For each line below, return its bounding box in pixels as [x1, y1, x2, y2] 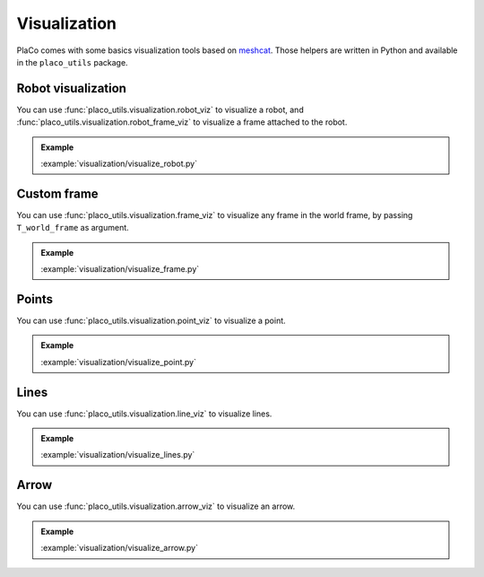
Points [16, 292, 54, 307]
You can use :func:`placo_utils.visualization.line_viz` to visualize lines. [16, 408, 272, 419]
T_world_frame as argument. [16, 223, 129, 233]
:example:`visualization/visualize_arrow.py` [40, 543, 199, 554]
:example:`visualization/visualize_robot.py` [40, 158, 197, 170]
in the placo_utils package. [16, 57, 129, 67]
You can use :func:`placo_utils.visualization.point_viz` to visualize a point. [16, 315, 286, 326]
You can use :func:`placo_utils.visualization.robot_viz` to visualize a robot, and [16, 104, 304, 115]
